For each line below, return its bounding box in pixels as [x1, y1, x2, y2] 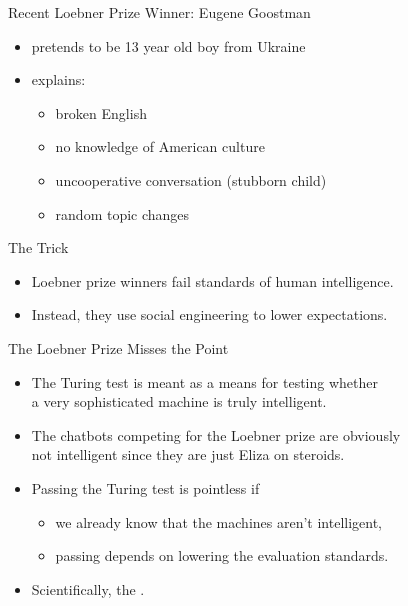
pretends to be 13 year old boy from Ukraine [31, 35, 306, 56]
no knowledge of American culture [55, 136, 265, 157]
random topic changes [55, 203, 190, 224]
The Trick [8, 237, 69, 258]
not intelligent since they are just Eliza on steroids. [31, 444, 345, 465]
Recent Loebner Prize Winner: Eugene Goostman [8, 2, 311, 22]
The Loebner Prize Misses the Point [8, 337, 229, 358]
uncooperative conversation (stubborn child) [55, 169, 327, 190]
